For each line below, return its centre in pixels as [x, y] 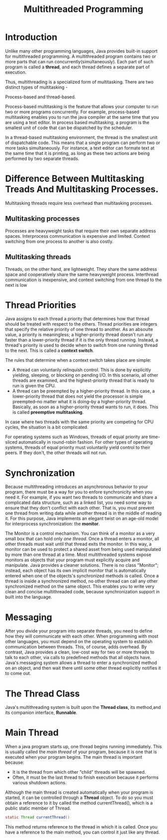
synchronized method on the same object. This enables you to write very [80, 586]
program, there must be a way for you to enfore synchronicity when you [79, 492]
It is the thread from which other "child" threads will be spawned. [79, 772]
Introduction [31, 37]
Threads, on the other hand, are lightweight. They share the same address [81, 269]
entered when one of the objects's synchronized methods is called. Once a [82, 576]
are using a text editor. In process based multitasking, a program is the [77, 122]
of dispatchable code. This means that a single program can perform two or [83, 143]
